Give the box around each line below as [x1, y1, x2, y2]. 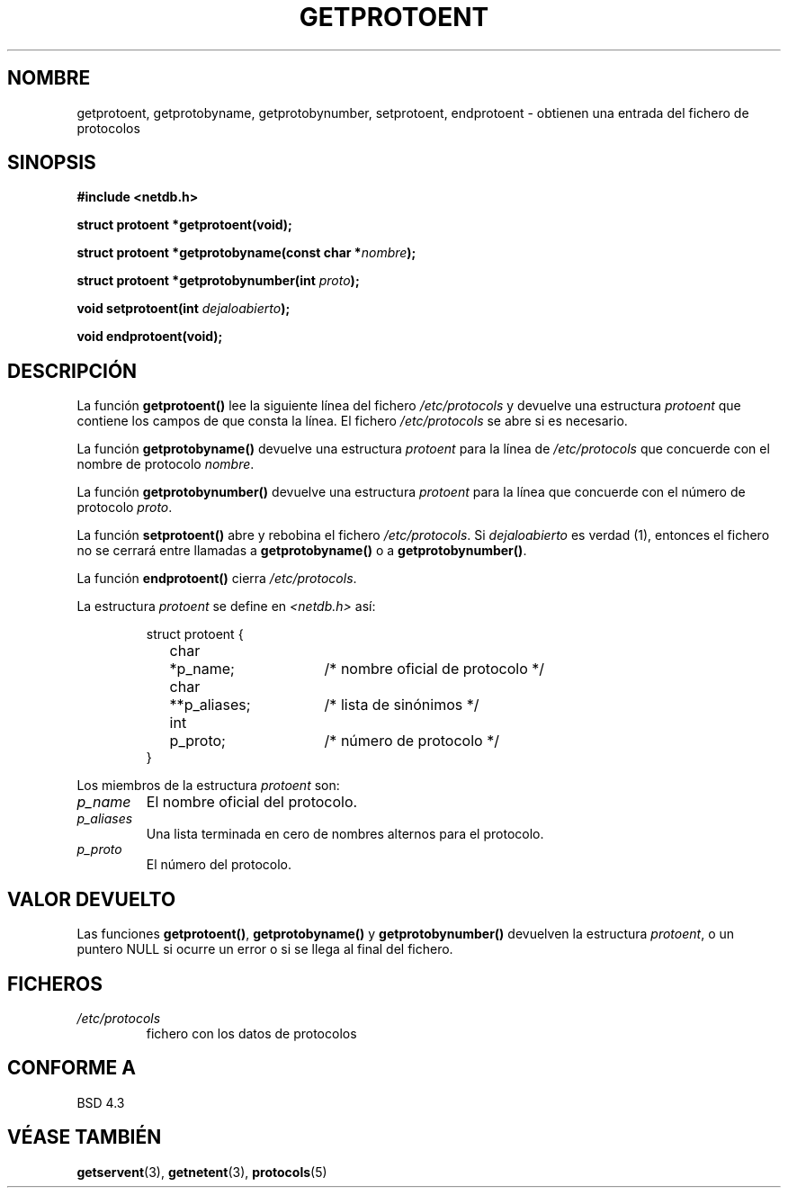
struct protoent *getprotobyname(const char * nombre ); [76, 245, 416, 261]
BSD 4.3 [76, 1094, 125, 1110]
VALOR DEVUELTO [7, 887, 176, 911]
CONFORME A [7, 1056, 136, 1080]
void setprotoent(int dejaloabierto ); [76, 301, 291, 317]
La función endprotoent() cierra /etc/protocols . [76, 571, 357, 587]
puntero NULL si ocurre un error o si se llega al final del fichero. [76, 941, 453, 957]
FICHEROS [7, 972, 103, 995]
